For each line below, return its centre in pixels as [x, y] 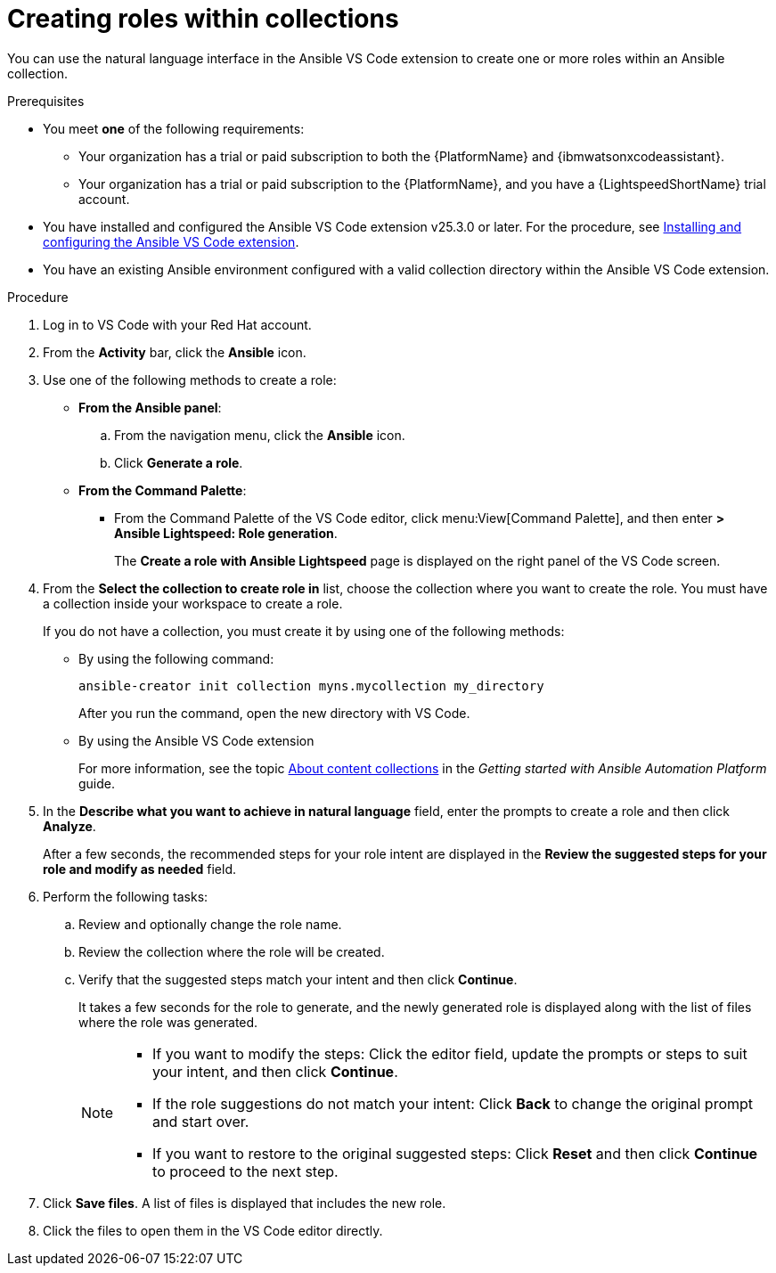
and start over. [201, 1121]
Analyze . [69, 826]
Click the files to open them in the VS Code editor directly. [213, 1230]
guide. [97, 783]
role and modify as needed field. [140, 869]
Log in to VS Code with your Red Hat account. [177, 324]
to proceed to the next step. [245, 1171]
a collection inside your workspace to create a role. [193, 603]
